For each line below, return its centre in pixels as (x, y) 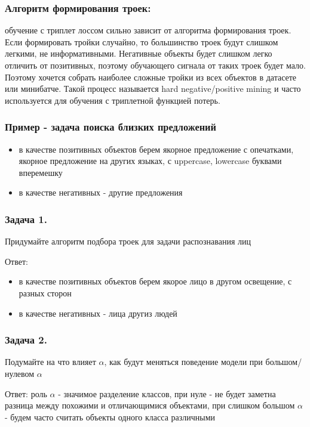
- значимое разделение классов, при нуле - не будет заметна (167, 393)
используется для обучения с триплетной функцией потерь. (113, 100)
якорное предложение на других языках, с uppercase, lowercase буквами (150, 161)
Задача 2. (26, 340)
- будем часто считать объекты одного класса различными (110, 417)
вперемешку (41, 172)
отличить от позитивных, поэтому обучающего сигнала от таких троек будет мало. (155, 65)
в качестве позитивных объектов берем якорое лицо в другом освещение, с (155, 281)
